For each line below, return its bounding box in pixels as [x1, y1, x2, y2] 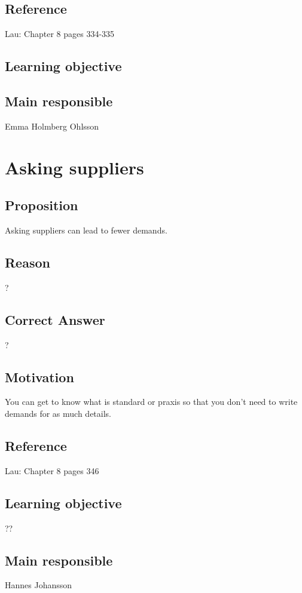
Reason [5, 253, 50, 271]
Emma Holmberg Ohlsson [5, 119, 99, 132]
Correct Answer [5, 310, 105, 328]
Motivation [5, 367, 74, 386]
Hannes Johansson [5, 579, 72, 591]
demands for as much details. [5, 407, 111, 419]
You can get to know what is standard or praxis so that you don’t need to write [5, 395, 298, 408]
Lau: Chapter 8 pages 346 [5, 464, 99, 477]
